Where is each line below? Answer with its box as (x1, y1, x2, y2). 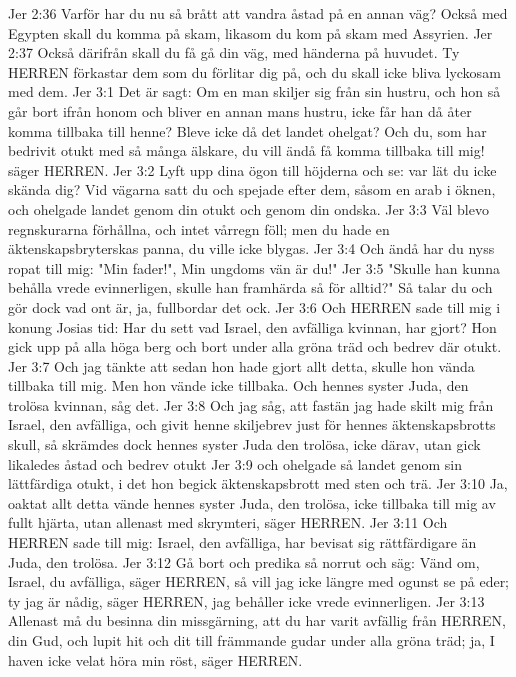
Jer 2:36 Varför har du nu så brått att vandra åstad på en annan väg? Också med (8, 3, 508, 23)
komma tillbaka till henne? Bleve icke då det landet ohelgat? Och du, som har (8, 120, 487, 141)
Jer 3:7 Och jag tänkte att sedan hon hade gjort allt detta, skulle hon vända (8, 355, 475, 376)
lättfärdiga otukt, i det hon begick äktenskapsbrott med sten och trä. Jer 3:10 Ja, (8, 473, 508, 494)
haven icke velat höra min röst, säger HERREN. (8, 649, 303, 670)
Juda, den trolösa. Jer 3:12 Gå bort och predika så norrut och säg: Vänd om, (8, 551, 480, 572)
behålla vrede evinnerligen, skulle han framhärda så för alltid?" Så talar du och (8, 277, 493, 298)
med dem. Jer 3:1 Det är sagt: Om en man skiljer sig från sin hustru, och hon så (8, 81, 501, 102)
